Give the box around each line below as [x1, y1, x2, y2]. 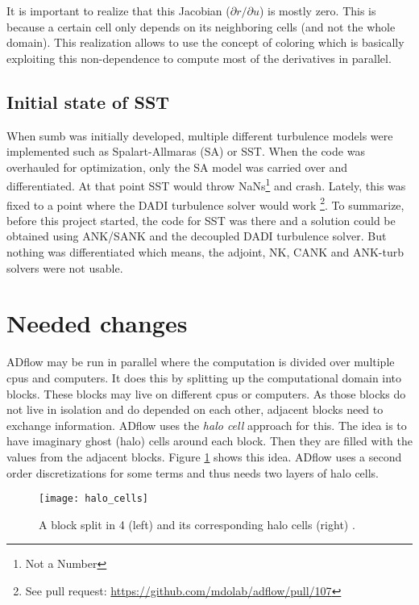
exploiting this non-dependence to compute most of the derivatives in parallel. [6, 49, 392, 66]
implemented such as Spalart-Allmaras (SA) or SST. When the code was [6, 143, 365, 160]
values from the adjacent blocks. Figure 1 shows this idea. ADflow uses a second [6, 448, 402, 465]
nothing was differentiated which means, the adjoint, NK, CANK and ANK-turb [6, 244, 404, 261]
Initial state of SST [6, 89, 170, 114]
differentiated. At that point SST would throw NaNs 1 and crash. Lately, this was [6, 175, 406, 194]
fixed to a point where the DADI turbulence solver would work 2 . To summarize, [6, 194, 404, 213]
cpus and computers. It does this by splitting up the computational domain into [6, 369, 402, 386]
